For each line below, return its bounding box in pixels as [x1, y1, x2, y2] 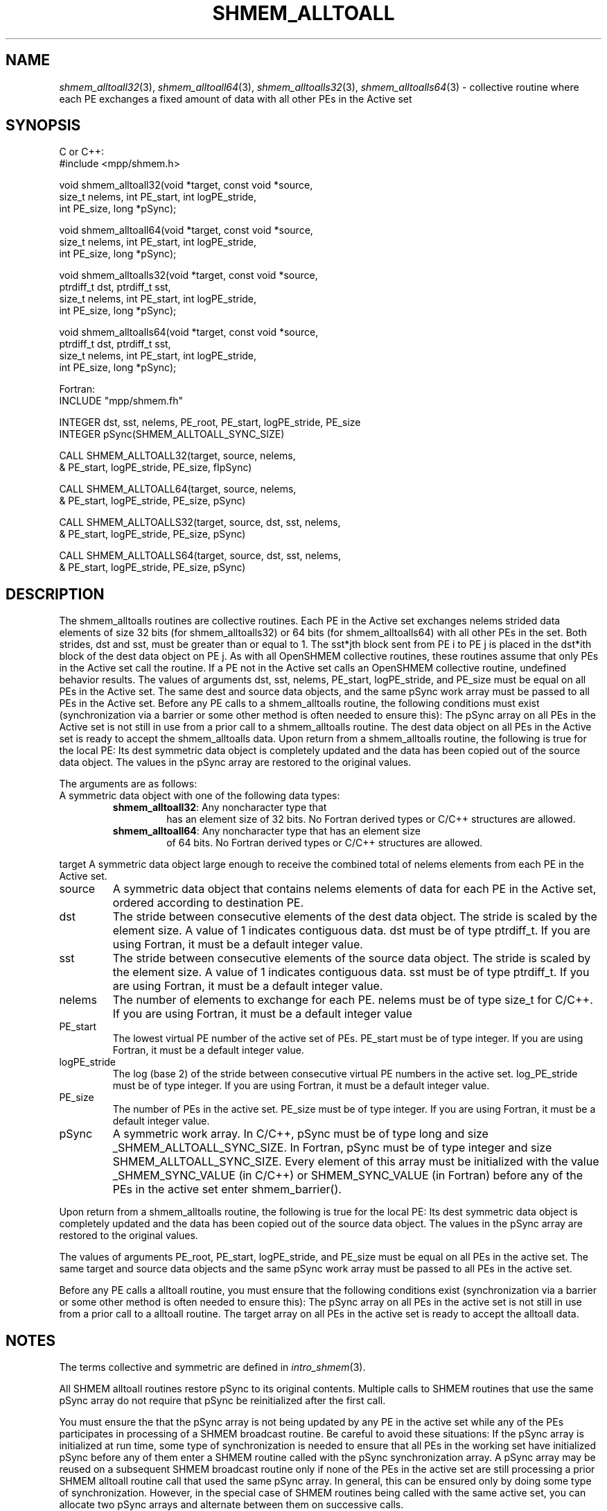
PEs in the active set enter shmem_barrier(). [112, 1182, 342, 1197]
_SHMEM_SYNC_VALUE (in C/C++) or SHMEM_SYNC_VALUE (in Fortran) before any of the [112, 1168, 583, 1183]
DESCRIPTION [6, 585, 105, 603]
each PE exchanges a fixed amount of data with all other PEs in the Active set [59, 92, 412, 105]
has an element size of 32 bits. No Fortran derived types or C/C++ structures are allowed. [166, 813, 576, 826]
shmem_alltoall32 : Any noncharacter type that [112, 801, 327, 814]
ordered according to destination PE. [112, 896, 304, 910]
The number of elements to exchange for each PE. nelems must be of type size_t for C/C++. [112, 993, 593, 1007]
